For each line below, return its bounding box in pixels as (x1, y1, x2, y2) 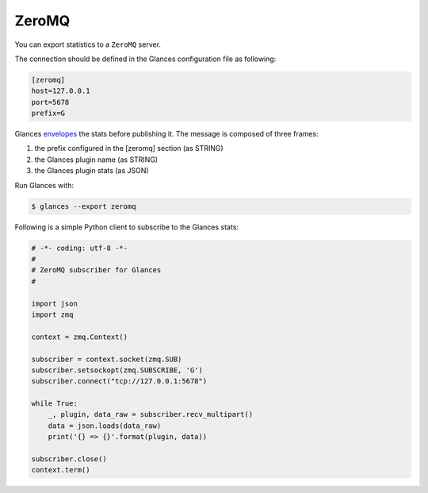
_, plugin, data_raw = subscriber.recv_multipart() (48, 410, 254, 419)
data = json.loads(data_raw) (48, 421, 162, 430)
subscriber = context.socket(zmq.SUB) (31, 354, 182, 364)
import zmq (31, 310, 74, 319)
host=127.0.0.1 (31, 87, 90, 95)
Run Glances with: (14, 180, 75, 190)
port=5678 (31, 98, 70, 106)
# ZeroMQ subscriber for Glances (31, 266, 162, 275)
